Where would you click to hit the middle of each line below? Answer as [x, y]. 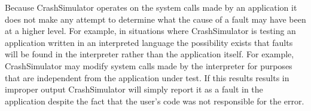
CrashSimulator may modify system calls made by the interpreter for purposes [149, 65]
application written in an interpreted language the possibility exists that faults [149, 42]
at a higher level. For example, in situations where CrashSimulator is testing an [150, 31]
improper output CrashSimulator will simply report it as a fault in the [134, 89]
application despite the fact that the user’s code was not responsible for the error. [155, 101]
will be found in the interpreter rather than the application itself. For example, [150, 54]
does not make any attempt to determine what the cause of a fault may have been [155, 19]
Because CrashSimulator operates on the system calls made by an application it [151, 7]
